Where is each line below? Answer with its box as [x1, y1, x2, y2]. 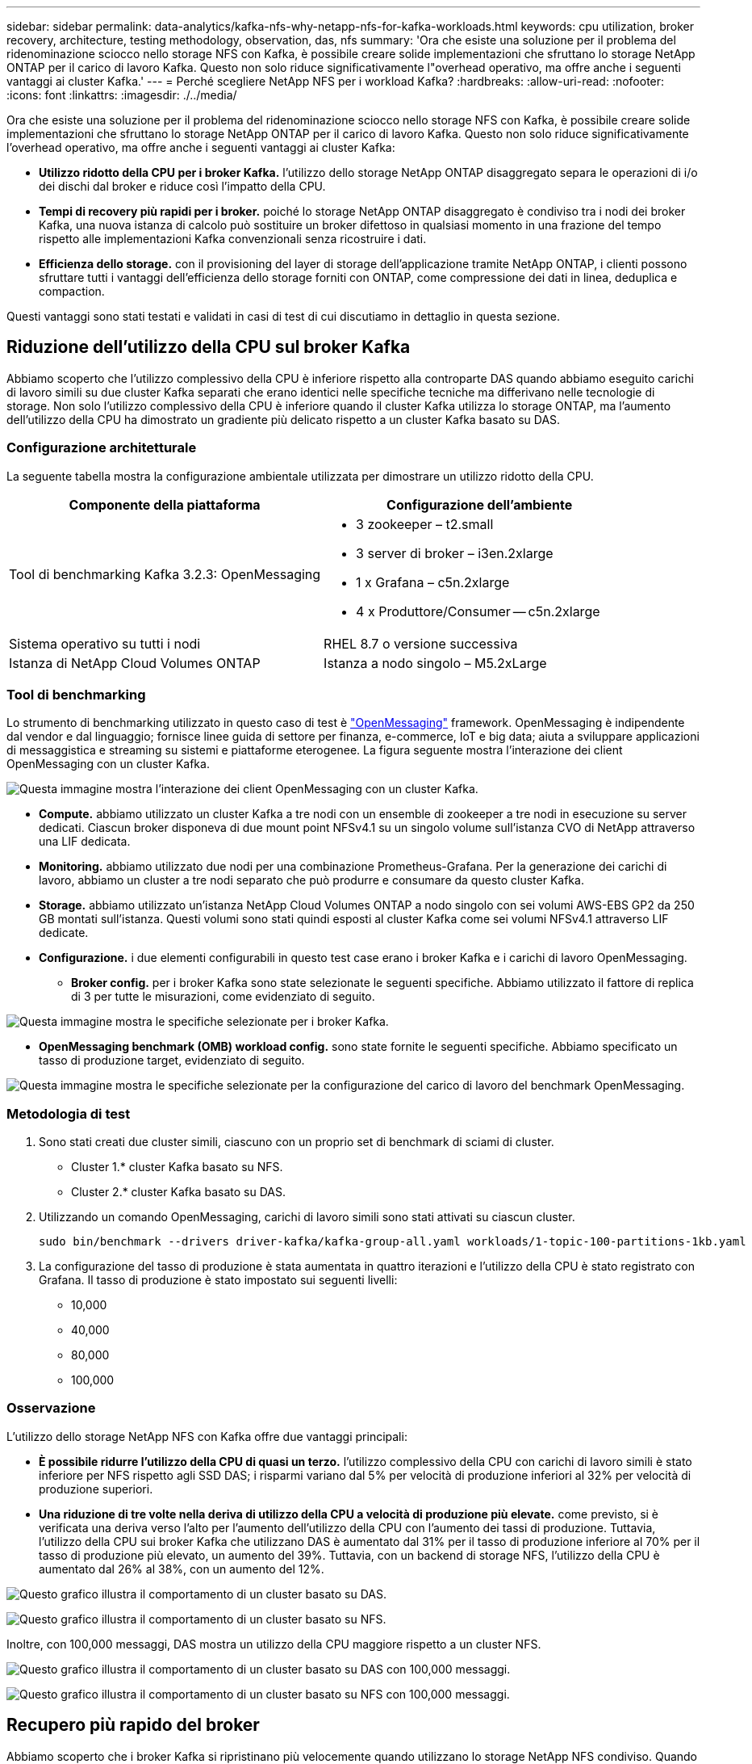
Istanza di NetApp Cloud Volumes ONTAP [9, 654, 261, 671]
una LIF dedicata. [39, 834, 131, 849]
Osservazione [6, 1400, 96, 1417]
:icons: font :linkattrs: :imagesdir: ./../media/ [6, 88, 237, 102]
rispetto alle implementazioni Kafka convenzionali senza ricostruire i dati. [39, 232, 427, 246]
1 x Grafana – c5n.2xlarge [356, 573, 510, 590]
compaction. [39, 284, 105, 298]
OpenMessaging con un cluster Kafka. [6, 757, 210, 771]
